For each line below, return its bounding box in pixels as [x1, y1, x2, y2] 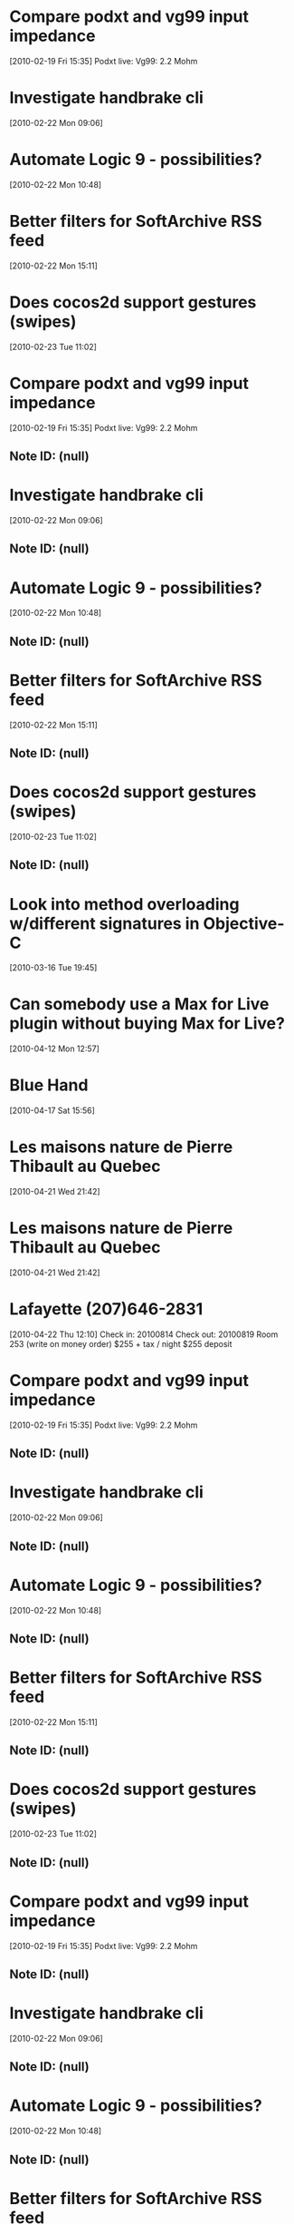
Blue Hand [9, 1075, 89, 1096]
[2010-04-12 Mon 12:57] [9, 1043, 100, 1054]
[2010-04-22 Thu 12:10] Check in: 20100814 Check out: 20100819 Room [9, 1329, 279, 1340]
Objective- [203, 913, 285, 933]
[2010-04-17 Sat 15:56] [9, 1105, 95, 1117]
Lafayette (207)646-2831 [9, 1299, 204, 1320]
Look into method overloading [9, 893, 240, 914]
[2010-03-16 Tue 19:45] [9, 962, 98, 973]
